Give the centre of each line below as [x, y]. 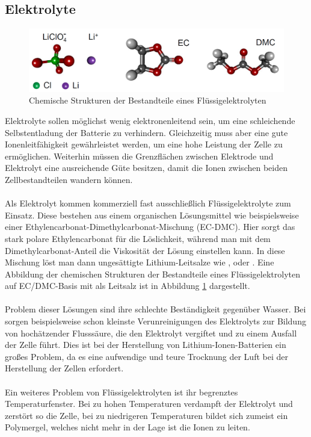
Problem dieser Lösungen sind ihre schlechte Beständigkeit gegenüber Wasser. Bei [155, 309]
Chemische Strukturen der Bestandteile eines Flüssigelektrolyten [148, 100]
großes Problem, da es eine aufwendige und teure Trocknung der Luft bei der [146, 356]
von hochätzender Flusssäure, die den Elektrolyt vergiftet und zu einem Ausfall [151, 333]
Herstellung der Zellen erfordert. [64, 368]
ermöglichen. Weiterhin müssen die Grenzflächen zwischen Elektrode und [139, 156]
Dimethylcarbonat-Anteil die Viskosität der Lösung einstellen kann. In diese [145, 250]
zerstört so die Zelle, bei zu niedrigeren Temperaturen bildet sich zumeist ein [146, 415]
